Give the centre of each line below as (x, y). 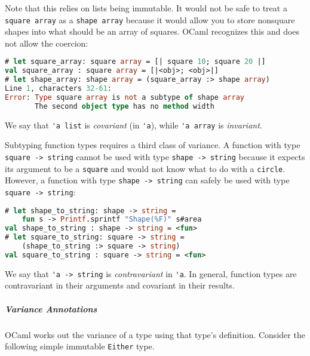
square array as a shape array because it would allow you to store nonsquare (150, 19)
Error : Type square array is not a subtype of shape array (125, 97)
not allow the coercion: (47, 43)
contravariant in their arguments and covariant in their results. (120, 285)
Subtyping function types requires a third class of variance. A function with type (153, 145)
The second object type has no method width (125, 106)
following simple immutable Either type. (80, 346)
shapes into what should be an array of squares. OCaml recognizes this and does (152, 31)
